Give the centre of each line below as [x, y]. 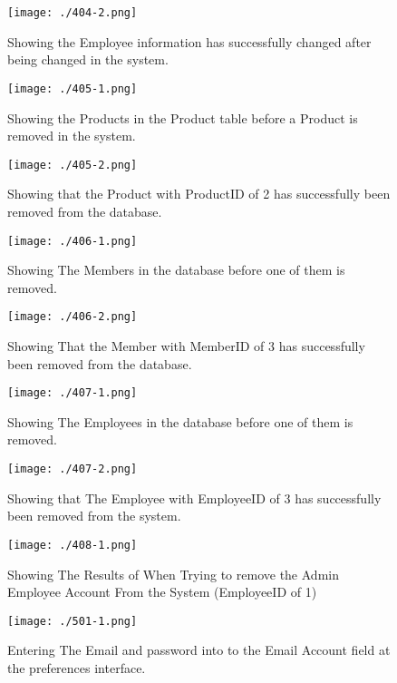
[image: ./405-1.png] [73, 88]
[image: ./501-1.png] [73, 621]
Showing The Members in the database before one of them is [176, 270]
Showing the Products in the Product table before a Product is [183, 117]
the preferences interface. [77, 668]
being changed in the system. [88, 59]
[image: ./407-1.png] [73, 393]
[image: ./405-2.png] [73, 165]
